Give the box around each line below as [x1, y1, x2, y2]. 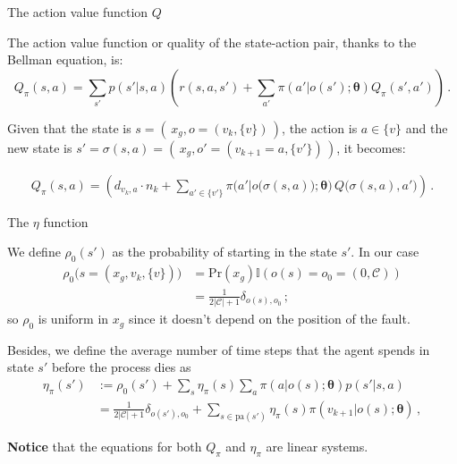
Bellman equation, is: [7, 50, 123, 69]
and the [405, 118, 448, 137]
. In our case [351, 242, 419, 261]
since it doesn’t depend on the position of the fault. [128, 309, 410, 328]
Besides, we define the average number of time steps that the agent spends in [7, 340, 430, 359]
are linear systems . [266, 436, 368, 455]
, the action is [282, 118, 358, 137]
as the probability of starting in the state [112, 242, 337, 261]
